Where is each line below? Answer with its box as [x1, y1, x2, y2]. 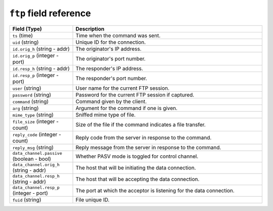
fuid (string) [12, 196, 41, 203]
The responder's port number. [75, 75, 148, 82]
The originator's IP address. [75, 45, 142, 52]
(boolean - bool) [12, 155, 52, 162]
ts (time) [12, 32, 33, 39]
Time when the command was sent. [75, 32, 161, 39]
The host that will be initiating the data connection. [75, 164, 196, 171]
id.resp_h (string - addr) [12, 65, 70, 72]
